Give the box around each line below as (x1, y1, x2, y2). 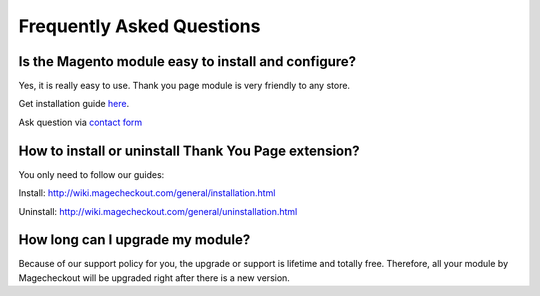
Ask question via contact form (18, 116, 143, 128)
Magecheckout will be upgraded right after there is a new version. (18, 271, 290, 284)
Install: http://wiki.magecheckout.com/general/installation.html (18, 187, 276, 199)
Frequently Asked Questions (18, 15, 261, 37)
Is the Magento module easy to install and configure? (18, 53, 357, 70)
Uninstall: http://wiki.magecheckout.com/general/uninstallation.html (18, 205, 298, 217)
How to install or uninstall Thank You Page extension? (18, 142, 360, 159)
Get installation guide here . (18, 98, 130, 110)
